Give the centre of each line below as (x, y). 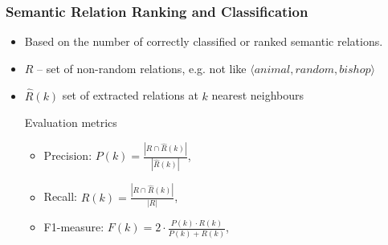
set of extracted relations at (130, 95)
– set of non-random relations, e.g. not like (142, 68)
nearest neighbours (258, 95)
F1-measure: (74, 227)
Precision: (68, 155)
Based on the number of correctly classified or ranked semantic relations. (204, 41)
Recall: (61, 196)
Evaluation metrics (71, 122)
